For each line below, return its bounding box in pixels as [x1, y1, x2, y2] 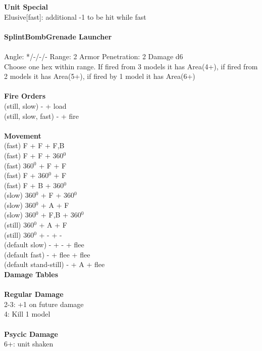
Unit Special [4, 2, 48, 12]
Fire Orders [4, 91, 46, 101]
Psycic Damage [4, 328, 58, 339]
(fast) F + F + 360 [4, 150, 64, 160]
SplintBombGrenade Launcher [4, 31, 112, 41]
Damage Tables [4, 269, 59, 280]
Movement [4, 130, 41, 141]
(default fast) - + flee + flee [4, 249, 90, 259]
